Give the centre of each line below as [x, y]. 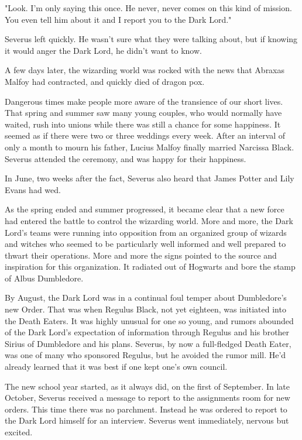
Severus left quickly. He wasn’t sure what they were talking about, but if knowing [151, 39]
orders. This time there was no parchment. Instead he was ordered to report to [146, 409]
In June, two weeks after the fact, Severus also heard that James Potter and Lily [150, 178]
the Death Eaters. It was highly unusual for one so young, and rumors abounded [149, 320]
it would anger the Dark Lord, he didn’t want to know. [103, 50]
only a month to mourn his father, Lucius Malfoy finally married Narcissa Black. [150, 147]
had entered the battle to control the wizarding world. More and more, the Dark [149, 220]
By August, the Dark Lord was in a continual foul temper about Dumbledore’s [146, 298]
